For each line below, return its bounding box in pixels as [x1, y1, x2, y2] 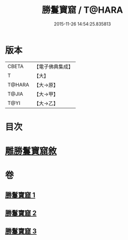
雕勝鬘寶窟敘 [5, 145, 57, 157]
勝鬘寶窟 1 [5, 191, 36, 199]
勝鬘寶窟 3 [5, 227, 37, 236]
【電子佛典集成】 [34, 63, 74, 70]
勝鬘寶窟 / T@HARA [41, 4, 124, 16]
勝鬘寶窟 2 [5, 209, 37, 217]
